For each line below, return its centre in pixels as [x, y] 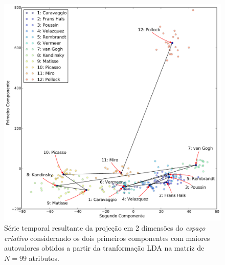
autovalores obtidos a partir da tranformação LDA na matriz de [104, 248]
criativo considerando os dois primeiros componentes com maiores [107, 238]
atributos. [44, 258]
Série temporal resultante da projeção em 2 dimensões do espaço [105, 227]
